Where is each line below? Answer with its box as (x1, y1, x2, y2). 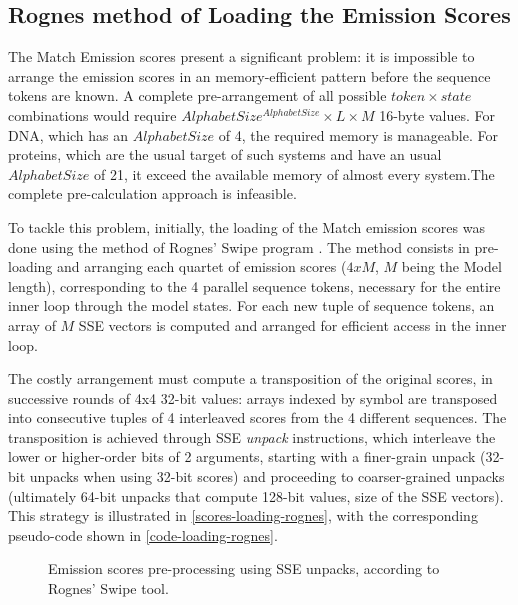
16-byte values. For (379, 104, 496, 125)
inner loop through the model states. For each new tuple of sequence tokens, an (8, 295, 495, 316)
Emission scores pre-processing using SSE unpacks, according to (48, 558, 440, 579)
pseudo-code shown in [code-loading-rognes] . (8, 524, 278, 545)
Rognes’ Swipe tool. (48, 578, 169, 599)
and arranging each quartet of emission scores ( (57, 256, 347, 277)
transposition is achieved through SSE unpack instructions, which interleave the (8, 426, 496, 447)
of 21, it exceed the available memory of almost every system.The (93, 163, 495, 184)
